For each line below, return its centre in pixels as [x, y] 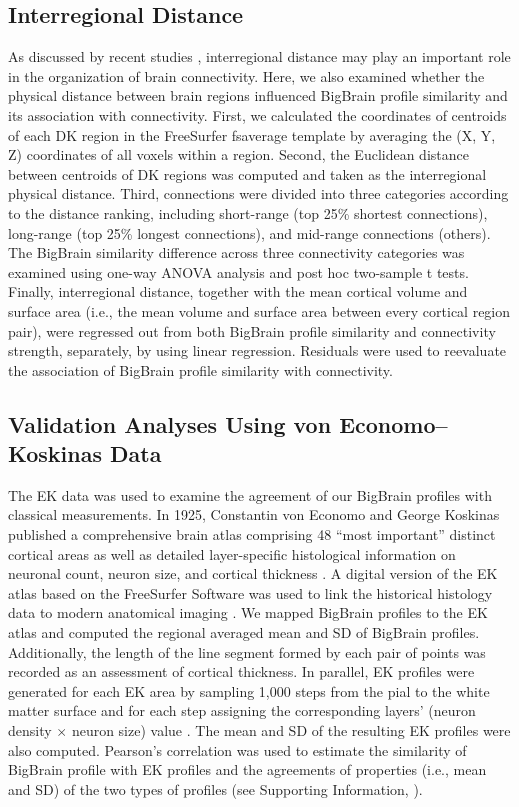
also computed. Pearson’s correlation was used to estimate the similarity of [237, 749]
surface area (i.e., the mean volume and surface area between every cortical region [259, 310]
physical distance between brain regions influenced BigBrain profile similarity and [258, 95]
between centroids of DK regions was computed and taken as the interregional [247, 173]
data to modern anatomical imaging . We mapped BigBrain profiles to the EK [248, 612]
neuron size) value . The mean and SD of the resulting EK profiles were [291, 730]
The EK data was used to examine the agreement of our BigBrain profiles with [250, 494]
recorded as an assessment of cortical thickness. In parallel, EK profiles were [241, 671]
